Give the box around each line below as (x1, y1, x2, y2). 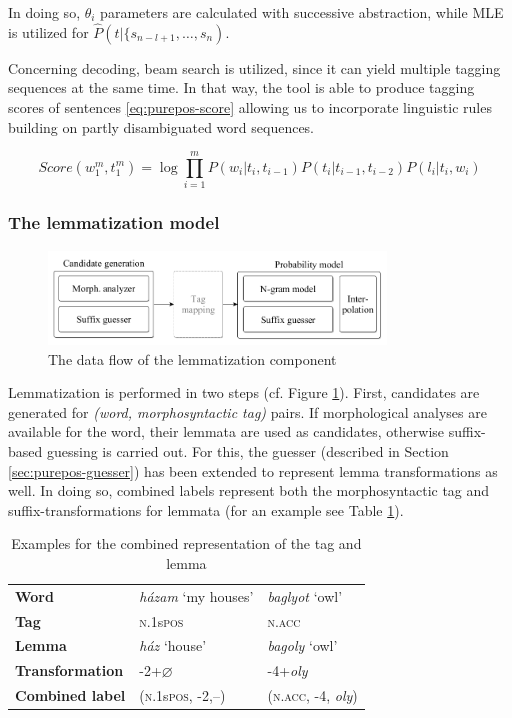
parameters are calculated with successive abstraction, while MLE (100, 2, 504, 22)
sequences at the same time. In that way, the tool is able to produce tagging (8, 77, 475, 98)
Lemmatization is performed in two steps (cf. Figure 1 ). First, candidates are (8, 382, 480, 403)
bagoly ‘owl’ (267, 635, 338, 656)
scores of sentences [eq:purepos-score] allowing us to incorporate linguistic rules (8, 97, 492, 117)
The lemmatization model (8, 210, 220, 235)
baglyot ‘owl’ (267, 585, 343, 606)
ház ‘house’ (139, 635, 207, 656)
